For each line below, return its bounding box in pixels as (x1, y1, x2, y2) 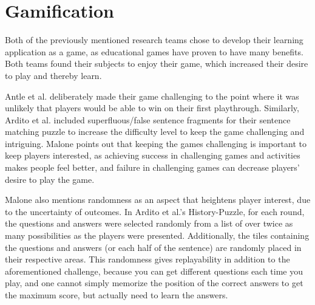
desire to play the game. (5, 173, 95, 185)
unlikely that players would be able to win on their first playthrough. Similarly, (5, 101, 299, 114)
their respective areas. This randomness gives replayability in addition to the (5, 253, 290, 266)
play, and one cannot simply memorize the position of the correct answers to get (5, 276, 303, 289)
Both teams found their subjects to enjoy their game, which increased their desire (5, 57, 308, 70)
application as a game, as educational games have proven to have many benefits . (5, 45, 303, 58)
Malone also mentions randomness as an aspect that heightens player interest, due (5, 193, 311, 206)
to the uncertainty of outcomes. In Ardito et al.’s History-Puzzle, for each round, (5, 205, 305, 218)
